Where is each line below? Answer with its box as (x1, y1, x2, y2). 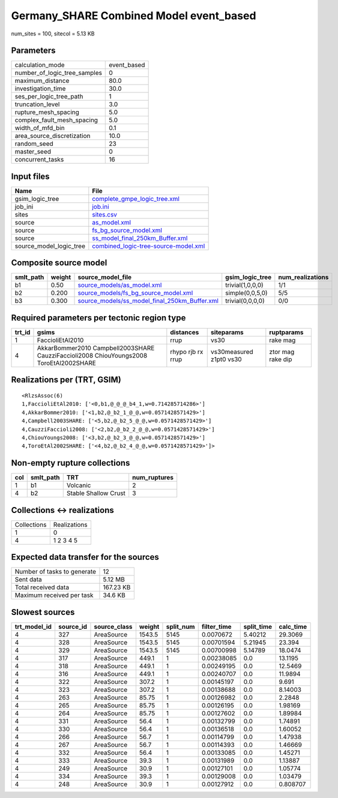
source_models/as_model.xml (77, 281, 162, 289)
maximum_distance (14, 77, 70, 85)
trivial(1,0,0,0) (225, 281, 264, 289)
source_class (94, 622, 133, 631)
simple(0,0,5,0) (225, 289, 268, 297)
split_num (166, 622, 195, 631)
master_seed (14, 148, 51, 156)
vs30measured (210, 348, 253, 356)
